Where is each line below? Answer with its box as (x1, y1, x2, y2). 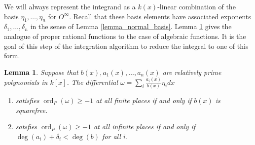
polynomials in (4, 76, 48, 87)
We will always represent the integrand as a (4, 1, 136, 11)
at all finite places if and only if (96, 95, 192, 105)
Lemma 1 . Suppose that (4, 67, 78, 77)
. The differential (67, 76, 118, 87)
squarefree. (15, 105, 48, 115)
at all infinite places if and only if (93, 121, 196, 132)
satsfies (15, 121, 37, 132)
